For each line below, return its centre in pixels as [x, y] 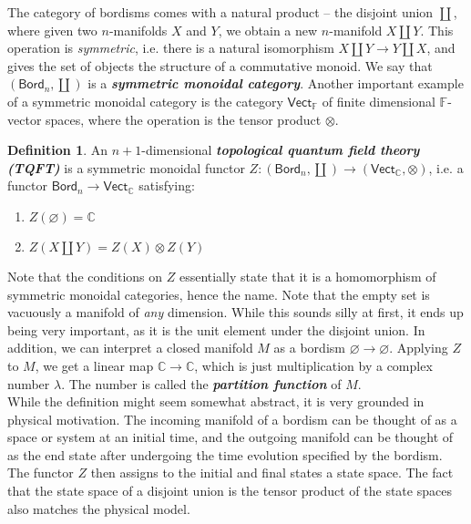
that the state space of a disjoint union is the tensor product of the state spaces [230, 491]
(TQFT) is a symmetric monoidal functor [126, 167]
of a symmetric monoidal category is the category [145, 101]
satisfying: [167, 185]
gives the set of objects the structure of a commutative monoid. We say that [220, 65]
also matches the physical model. [99, 508]
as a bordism [309, 348]
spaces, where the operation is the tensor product [184, 119]
